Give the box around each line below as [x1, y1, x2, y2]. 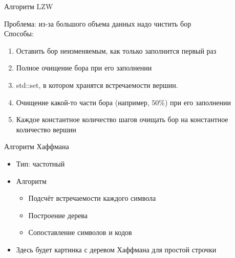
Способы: [4, 28, 34, 39]
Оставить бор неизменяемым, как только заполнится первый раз [16, 45, 217, 56]
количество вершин [16, 124, 76, 134]
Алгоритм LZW [4, 1, 53, 11]
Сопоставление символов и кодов [28, 227, 132, 238]
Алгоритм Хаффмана [4, 141, 69, 152]
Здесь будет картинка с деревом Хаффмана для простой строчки [16, 244, 217, 254]
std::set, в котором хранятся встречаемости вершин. [16, 79, 178, 90]
